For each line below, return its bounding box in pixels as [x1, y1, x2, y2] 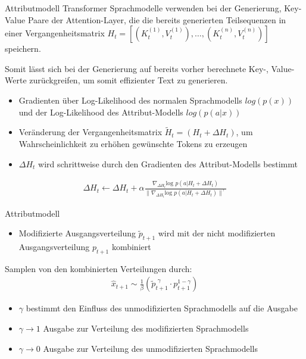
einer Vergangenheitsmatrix [5, 27, 105, 39]
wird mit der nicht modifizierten [158, 227, 276, 239]
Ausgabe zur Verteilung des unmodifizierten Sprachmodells [43, 342, 258, 354]
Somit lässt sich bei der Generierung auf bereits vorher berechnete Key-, [5, 62, 268, 74]
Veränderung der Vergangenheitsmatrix [18, 126, 163, 138]
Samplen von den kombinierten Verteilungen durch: [5, 262, 192, 274]
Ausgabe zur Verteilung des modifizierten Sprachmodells [43, 322, 249, 335]
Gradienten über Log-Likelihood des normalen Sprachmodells [18, 93, 242, 106]
